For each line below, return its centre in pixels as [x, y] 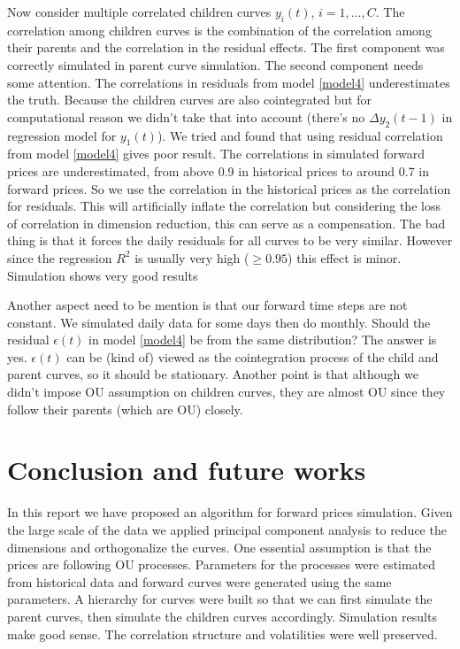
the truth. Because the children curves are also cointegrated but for [190, 100]
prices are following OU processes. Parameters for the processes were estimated [222, 564]
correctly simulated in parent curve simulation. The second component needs [215, 64]
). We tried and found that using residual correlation [300, 135]
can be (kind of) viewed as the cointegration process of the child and [253, 356]
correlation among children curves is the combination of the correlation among [219, 30]
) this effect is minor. [345, 257]
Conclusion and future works [187, 470]
